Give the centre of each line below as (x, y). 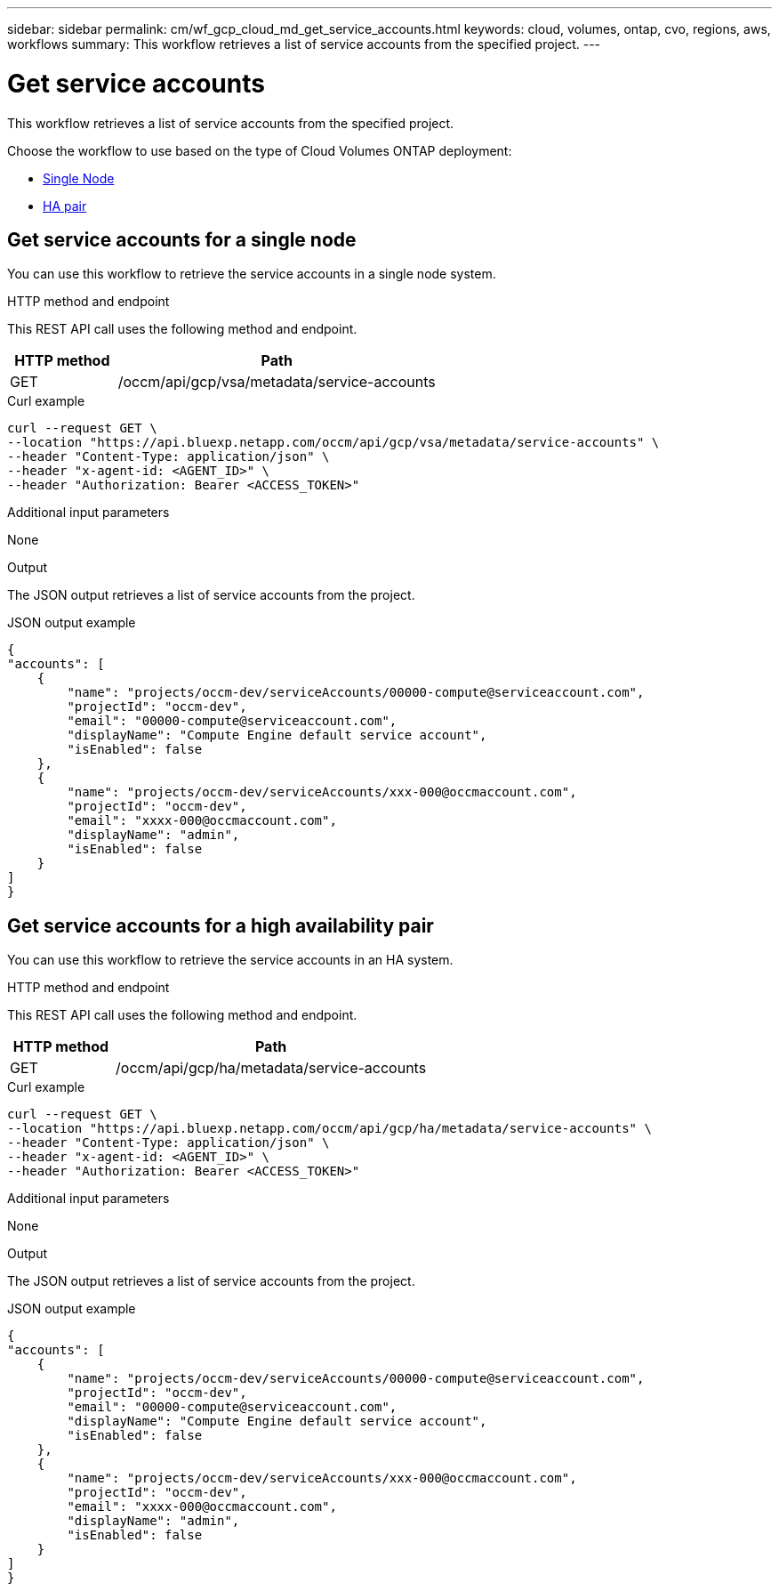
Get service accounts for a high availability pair (221, 925)
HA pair (65, 206)
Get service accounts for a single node (182, 239)
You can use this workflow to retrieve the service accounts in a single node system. (252, 274)
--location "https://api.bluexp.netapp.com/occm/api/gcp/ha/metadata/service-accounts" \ (329, 1129)
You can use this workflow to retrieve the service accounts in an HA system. (230, 960)
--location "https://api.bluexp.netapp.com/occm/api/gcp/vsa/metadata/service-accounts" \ (333, 443)
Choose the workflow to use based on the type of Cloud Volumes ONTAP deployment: (260, 150)
